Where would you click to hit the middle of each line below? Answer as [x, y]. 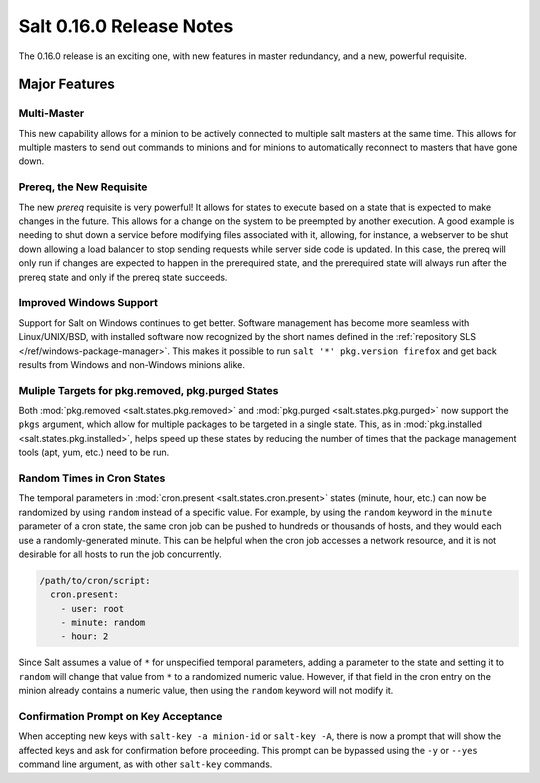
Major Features [66, 84]
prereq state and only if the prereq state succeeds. [123, 277]
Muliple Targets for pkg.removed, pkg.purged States [148, 390]
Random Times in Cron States [92, 478]
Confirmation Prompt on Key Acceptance [120, 716]
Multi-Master [51, 113]
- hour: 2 [84, 636]
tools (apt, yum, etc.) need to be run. [94, 452]
